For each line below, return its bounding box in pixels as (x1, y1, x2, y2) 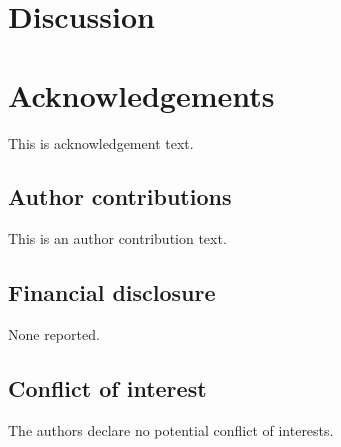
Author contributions (8, 181, 232, 212)
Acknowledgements (8, 74, 275, 115)
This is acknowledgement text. (8, 132, 194, 153)
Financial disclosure (8, 277, 216, 308)
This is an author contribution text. (8, 228, 227, 249)
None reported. (8, 324, 100, 345)
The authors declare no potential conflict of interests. (8, 419, 334, 440)
